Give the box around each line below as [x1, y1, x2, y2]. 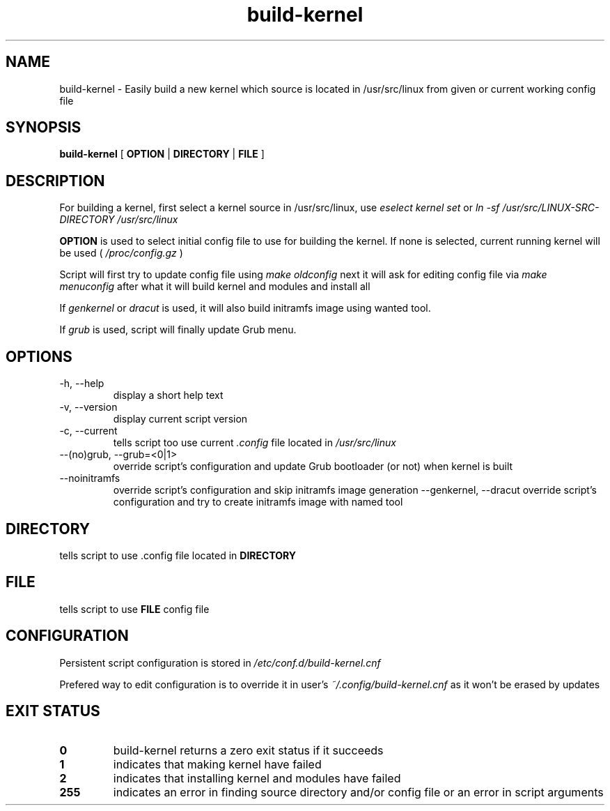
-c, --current [59, 425, 118, 437]
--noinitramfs [59, 472, 120, 485]
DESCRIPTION [6, 172, 105, 190]
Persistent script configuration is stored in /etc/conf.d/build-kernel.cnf [59, 656, 381, 669]
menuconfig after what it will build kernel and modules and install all [59, 280, 370, 293]
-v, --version [59, 401, 118, 414]
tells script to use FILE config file [59, 602, 210, 615]
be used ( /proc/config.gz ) [59, 247, 183, 259]
